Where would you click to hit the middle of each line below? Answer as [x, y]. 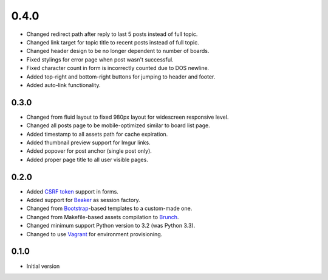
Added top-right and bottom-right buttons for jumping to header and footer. [121, 77]
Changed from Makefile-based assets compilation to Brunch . [103, 217]
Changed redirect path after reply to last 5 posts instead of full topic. [112, 34]
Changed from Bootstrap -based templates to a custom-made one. [109, 208]
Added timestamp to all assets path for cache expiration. [97, 134]
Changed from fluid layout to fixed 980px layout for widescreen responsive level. [128, 117]
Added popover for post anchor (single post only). [89, 151]
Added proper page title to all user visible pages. [87, 159]
